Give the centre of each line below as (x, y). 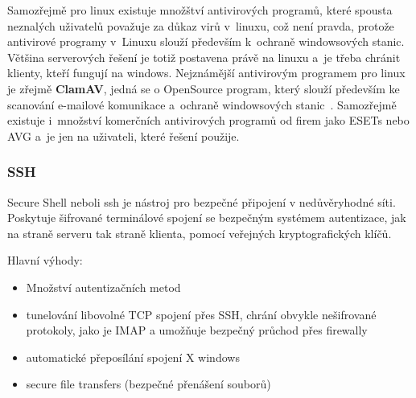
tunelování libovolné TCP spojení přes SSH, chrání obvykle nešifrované (201, 314)
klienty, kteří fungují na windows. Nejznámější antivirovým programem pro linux (206, 73)
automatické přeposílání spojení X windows (133, 357)
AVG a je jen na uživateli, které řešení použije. (124, 135)
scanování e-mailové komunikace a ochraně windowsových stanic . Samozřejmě (202, 104)
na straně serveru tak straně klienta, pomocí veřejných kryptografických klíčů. (200, 233)
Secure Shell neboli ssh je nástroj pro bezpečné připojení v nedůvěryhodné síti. (202, 201)
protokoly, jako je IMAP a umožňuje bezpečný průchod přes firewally (197, 330)
